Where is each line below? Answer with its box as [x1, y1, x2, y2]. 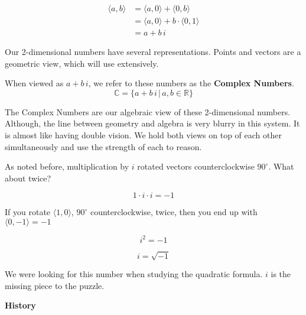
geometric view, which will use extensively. [5, 57, 159, 69]
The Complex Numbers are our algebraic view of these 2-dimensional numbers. [5, 105, 291, 118]
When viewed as [5, 77, 64, 89]
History [5, 299, 36, 311]
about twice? [5, 171, 51, 184]
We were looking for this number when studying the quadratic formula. [5, 268, 263, 280]
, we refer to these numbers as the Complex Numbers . [88, 77, 294, 89]
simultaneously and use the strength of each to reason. [5, 140, 202, 152]
